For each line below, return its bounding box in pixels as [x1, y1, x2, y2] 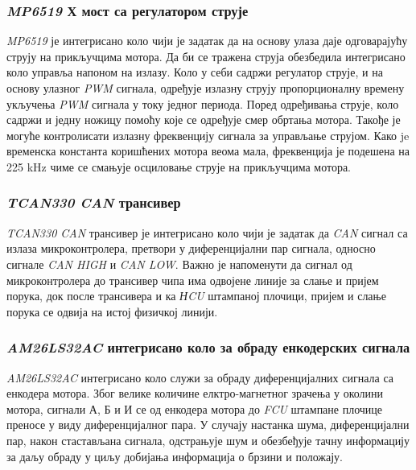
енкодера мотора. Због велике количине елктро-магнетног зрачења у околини [6, 385, 384, 402]
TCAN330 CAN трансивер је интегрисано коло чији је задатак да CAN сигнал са [6, 224, 408, 241]
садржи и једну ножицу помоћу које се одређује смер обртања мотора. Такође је [6, 111, 401, 128]
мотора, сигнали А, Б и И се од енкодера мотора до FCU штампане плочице [6, 400, 383, 417]
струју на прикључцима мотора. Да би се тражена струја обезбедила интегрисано [6, 47, 406, 64]
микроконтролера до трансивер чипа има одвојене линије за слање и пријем [6, 271, 379, 288]
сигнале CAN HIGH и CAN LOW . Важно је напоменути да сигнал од [6, 255, 352, 272]
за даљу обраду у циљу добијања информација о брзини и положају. [6, 447, 343, 464]
